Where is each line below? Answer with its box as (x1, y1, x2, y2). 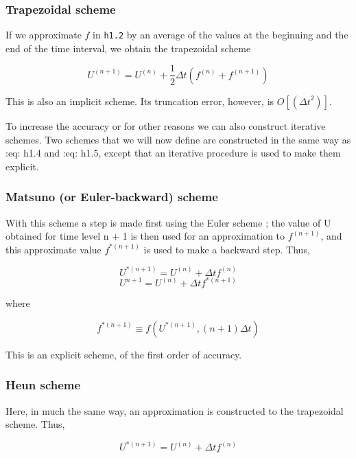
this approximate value (5, 242, 102, 256)
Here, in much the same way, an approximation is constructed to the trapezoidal (5, 403, 344, 417)
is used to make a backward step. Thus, (143, 242, 310, 256)
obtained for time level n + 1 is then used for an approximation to (5, 229, 285, 243)
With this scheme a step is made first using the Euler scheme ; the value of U (5, 215, 331, 229)
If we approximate (5, 27, 82, 42)
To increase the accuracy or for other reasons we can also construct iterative (5, 118, 326, 133)
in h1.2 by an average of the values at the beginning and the (93, 27, 348, 42)
